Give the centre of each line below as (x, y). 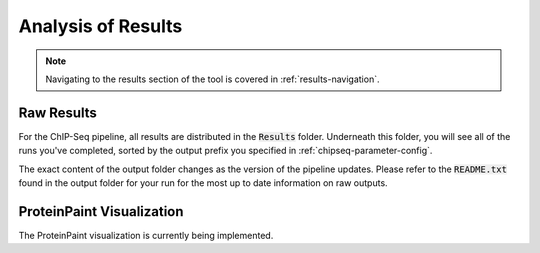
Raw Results (57, 112)
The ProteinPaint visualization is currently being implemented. (146, 235)
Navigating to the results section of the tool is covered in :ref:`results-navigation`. (212, 79)
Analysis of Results (100, 26)
